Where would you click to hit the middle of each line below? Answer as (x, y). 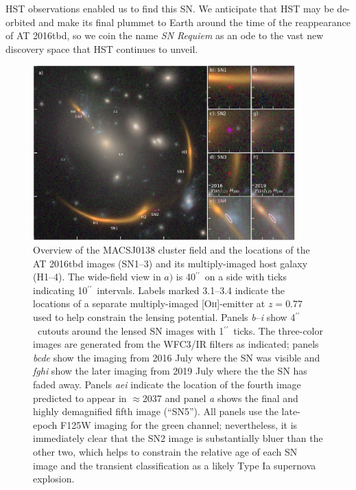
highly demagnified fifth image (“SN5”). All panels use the (156, 411)
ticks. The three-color (278, 330)
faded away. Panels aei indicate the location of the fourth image (167, 385)
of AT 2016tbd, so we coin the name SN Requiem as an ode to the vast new (165, 35)
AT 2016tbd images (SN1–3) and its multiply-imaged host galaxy (170, 263)
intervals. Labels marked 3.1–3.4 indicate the (191, 290)
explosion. (54, 479)
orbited (21, 22)
